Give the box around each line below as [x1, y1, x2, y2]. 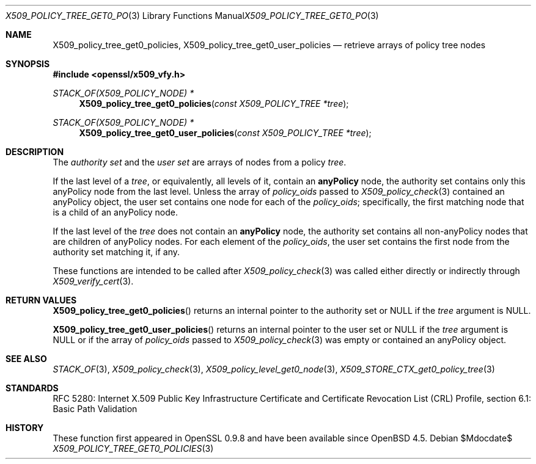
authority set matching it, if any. [53, 247, 180, 257]
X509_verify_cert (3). [53, 276, 134, 286]
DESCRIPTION [6, 147, 64, 157]
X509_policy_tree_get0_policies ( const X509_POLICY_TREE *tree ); [79, 98, 349, 109]
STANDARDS [6, 383, 59, 393]
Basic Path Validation [53, 404, 138, 414]
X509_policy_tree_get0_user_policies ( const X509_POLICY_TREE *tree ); [79, 128, 372, 138]
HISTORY [6, 422, 44, 433]
